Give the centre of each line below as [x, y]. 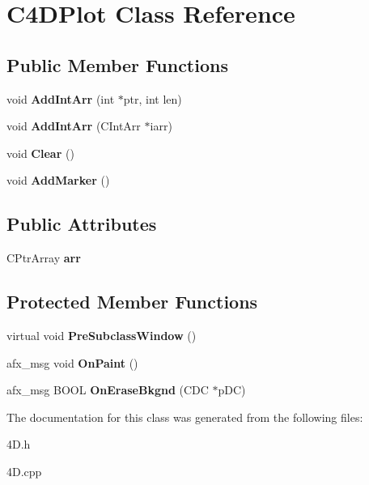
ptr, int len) [153, 98]
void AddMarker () [58, 180]
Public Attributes [82, 224]
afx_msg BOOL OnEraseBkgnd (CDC [108, 390]
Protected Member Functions [132, 302]
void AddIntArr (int [61, 98]
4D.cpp [24, 471]
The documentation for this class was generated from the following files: [185, 417]
